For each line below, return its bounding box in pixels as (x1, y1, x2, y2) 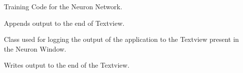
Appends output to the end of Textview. (4, 18, 125, 28)
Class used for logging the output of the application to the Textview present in (4, 34, 239, 44)
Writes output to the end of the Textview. (4, 60, 130, 70)
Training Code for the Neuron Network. (4, 1, 122, 11)
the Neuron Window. (4, 43, 67, 54)
